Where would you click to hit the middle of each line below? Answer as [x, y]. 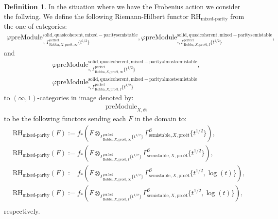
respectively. [22, 210]
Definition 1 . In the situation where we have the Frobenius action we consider [122, 6]
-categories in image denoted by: [85, 97]
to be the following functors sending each [65, 119]
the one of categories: [35, 26]
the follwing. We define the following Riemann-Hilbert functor [96, 16]
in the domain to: [161, 119]
